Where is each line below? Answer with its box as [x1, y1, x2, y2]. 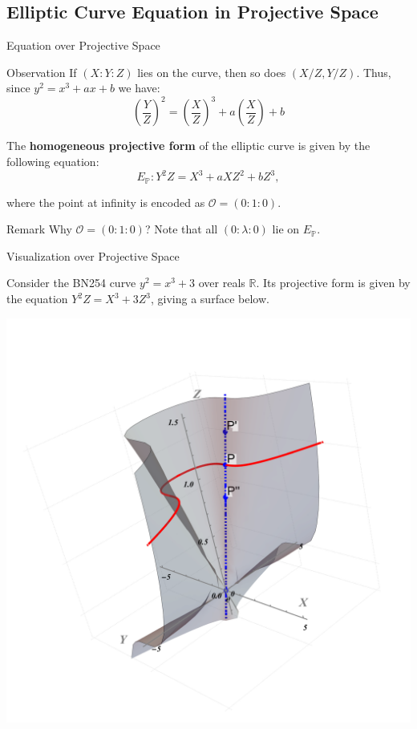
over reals [198, 274, 245, 291]
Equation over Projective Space [6, 37, 160, 54]
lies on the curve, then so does [137, 63, 286, 80]
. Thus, [356, 63, 391, 80]
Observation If [6, 63, 77, 80]
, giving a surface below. [151, 290, 269, 306]
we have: [118, 79, 160, 96]
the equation [6, 290, 68, 306]
